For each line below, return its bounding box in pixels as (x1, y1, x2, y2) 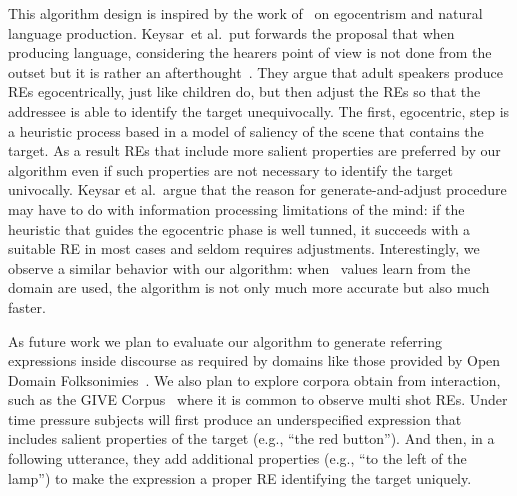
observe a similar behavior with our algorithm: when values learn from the (8, 257, 471, 278)
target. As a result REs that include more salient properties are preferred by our (8, 140, 501, 161)
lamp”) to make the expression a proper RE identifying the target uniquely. (8, 467, 472, 488)
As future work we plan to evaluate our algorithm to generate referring (8, 330, 442, 351)
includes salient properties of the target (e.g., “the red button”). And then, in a (8, 428, 495, 449)
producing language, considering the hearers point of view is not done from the (8, 42, 492, 63)
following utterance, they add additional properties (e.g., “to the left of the (8, 448, 467, 469)
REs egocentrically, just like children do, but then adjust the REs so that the (8, 81, 481, 102)
